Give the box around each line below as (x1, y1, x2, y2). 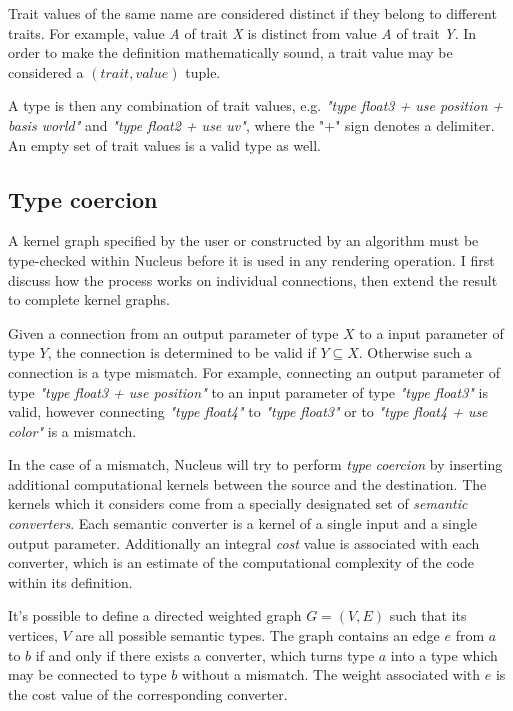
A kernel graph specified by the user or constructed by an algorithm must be (8, 230, 479, 251)
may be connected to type (8, 664, 167, 685)
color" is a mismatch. (8, 420, 137, 441)
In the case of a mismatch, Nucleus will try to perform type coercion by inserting (8, 454, 503, 475)
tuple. (185, 61, 221, 82)
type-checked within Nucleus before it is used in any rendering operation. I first (8, 249, 495, 270)
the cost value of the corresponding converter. (8, 683, 288, 704)
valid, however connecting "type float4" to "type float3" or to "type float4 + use (8, 401, 488, 422)
